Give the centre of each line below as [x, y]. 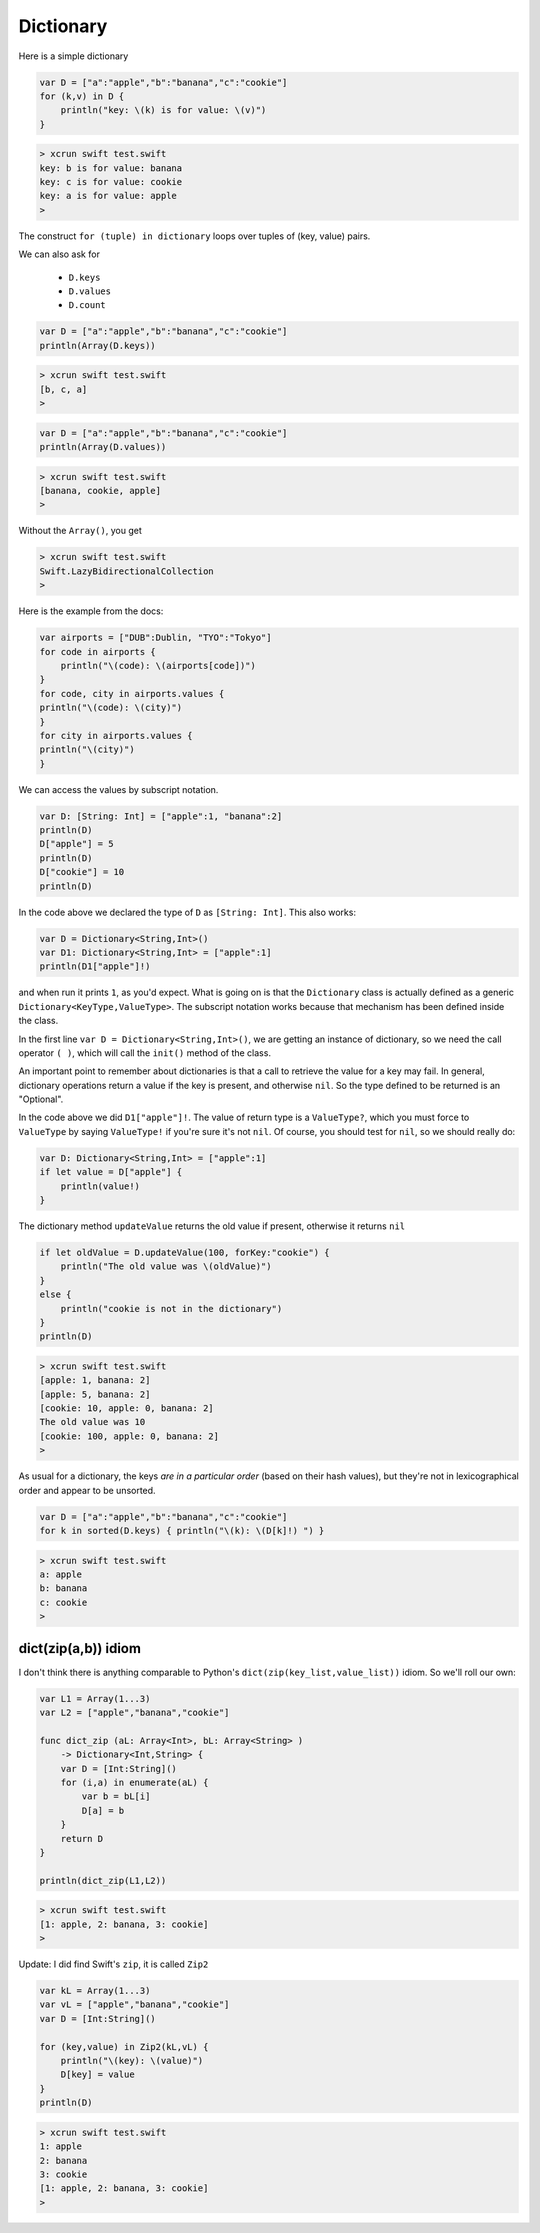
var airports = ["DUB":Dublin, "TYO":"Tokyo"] [155, 638]
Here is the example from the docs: [91, 611]
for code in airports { [98, 651]
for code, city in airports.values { [132, 693]
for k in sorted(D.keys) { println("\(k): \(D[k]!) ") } [182, 1530]
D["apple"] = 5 [76, 844]
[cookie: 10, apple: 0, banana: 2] [126, 1408]
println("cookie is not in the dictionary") [171, 1308]
